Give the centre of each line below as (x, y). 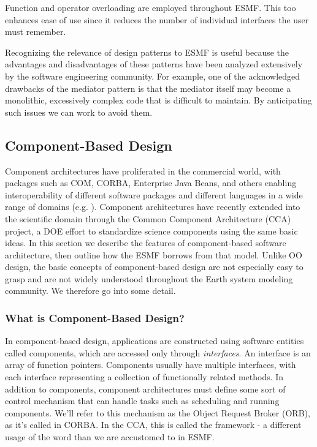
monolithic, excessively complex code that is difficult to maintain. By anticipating (158, 100)
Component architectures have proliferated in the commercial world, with (143, 171)
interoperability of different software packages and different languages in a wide (154, 194)
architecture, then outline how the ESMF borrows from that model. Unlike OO (154, 254)
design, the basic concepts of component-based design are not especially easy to (154, 267)
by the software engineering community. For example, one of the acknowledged (153, 76)
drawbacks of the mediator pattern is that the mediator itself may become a (148, 88)
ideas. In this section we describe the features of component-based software (146, 243)
